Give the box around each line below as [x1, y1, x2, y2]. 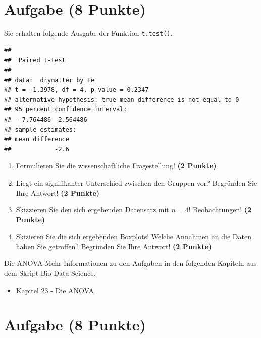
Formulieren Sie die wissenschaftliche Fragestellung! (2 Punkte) [16, 160, 217, 171]
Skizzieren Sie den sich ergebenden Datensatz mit [16, 204, 169, 215]
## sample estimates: [4, 126, 77, 133]
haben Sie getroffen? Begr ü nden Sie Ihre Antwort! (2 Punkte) [16, 241, 212, 251]
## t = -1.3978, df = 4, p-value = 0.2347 [4, 86, 149, 94]
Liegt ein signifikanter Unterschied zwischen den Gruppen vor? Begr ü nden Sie [16, 177, 257, 188]
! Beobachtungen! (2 [188, 204, 252, 215]
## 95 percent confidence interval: [4, 106, 127, 114]
